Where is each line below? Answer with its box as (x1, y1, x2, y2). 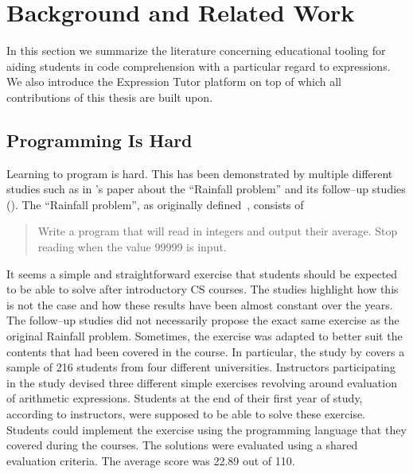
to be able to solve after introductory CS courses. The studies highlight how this (6, 281, 399, 297)
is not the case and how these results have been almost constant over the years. (6, 296, 393, 313)
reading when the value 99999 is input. (37, 239, 227, 255)
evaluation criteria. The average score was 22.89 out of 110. (6, 452, 295, 468)
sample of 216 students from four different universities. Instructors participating (6, 359, 395, 375)
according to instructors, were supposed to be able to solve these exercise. (6, 406, 366, 422)
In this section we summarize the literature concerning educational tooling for (6, 42, 386, 59)
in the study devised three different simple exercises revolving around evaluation (6, 374, 397, 390)
